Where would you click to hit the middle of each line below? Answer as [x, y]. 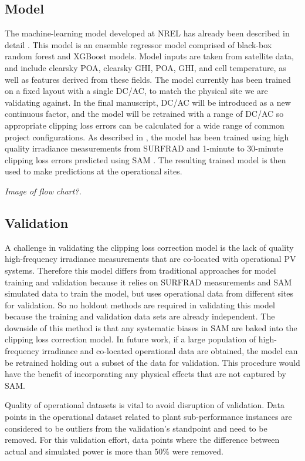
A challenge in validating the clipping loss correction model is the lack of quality [149, 247]
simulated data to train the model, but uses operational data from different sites [149, 293]
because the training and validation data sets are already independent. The [140, 316]
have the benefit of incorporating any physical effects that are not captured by [145, 374]
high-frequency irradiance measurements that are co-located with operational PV [150, 259]
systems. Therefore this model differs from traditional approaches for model [140, 270]
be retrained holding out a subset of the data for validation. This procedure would [152, 362]
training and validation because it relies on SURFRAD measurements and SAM [148, 282]
